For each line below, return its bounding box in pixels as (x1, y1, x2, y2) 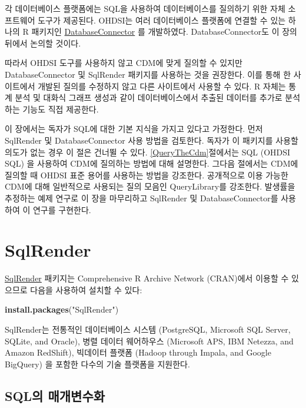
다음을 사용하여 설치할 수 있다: (30, 283, 142, 296)
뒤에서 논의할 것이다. (5, 37, 81, 49)
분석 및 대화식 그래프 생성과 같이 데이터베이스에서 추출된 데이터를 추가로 (15, 91, 282, 104)
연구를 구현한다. (32, 203, 91, 215)
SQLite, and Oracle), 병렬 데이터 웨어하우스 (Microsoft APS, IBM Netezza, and (5, 334, 294, 347)
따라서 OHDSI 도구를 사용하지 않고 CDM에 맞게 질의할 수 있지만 (5, 57, 242, 69)
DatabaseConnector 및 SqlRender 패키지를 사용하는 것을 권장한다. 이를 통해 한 (5, 68, 291, 80)
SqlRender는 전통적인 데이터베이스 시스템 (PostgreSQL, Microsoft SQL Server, (5, 323, 291, 335)
